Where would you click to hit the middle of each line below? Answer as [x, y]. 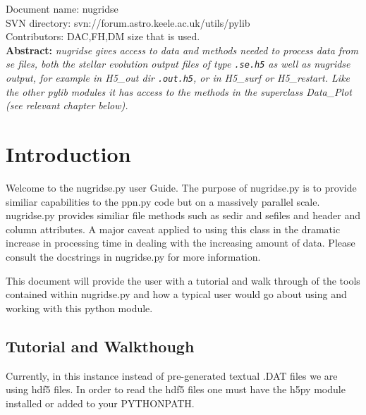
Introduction [68, 154]
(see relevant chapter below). [67, 105]
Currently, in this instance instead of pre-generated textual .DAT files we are [172, 375]
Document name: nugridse [62, 8]
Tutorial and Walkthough [100, 346]
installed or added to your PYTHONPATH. [100, 403]
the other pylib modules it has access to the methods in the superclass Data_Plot [179, 91]
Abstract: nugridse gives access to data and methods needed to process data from [182, 50]
